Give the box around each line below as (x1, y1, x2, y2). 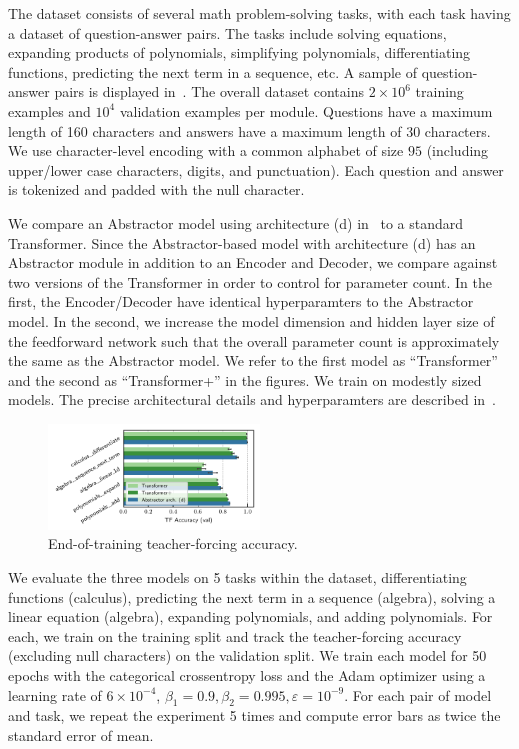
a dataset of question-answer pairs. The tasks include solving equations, (8, 22, 447, 43)
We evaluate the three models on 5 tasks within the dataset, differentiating (8, 567, 467, 588)
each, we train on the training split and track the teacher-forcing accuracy (8, 625, 462, 646)
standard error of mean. (8, 725, 154, 746)
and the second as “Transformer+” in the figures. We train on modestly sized (8, 369, 482, 390)
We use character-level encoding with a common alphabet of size (8, 140, 404, 161)
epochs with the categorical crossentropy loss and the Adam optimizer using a (8, 665, 486, 686)
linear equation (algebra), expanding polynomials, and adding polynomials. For (8, 606, 493, 627)
